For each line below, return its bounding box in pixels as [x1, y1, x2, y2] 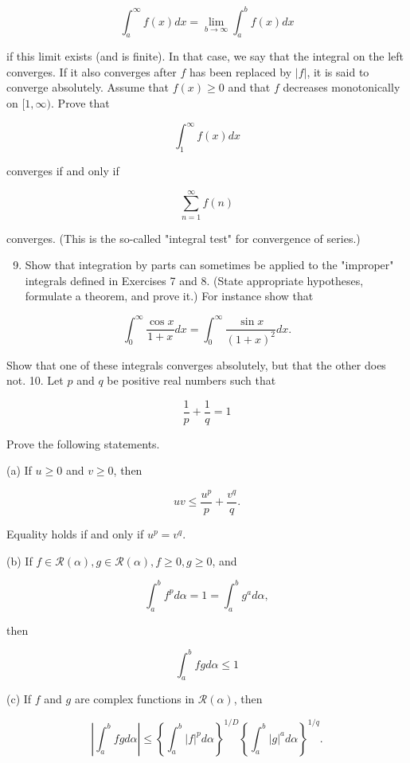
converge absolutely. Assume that [6, 79, 170, 96]
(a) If [6, 462, 32, 479]
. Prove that [51, 95, 110, 112]
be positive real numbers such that [107, 372, 276, 389]
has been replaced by [189, 63, 292, 80]
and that [228, 79, 271, 96]
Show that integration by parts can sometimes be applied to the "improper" [25, 256, 394, 273]
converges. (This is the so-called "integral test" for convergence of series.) [6, 229, 361, 246]
